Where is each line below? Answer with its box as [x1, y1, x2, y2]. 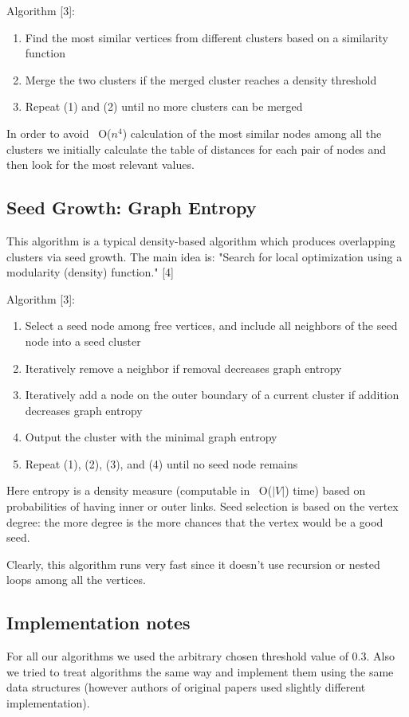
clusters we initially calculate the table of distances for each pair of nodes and [6, 140, 387, 157]
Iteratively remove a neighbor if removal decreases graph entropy [25, 359, 342, 376]
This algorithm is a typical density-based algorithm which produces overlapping [6, 232, 395, 249]
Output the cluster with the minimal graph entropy [25, 429, 277, 445]
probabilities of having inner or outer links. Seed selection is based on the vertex [6, 498, 399, 515]
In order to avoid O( [6, 124, 112, 141]
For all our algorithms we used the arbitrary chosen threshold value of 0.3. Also [6, 648, 395, 664]
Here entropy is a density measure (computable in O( [6, 482, 273, 499]
